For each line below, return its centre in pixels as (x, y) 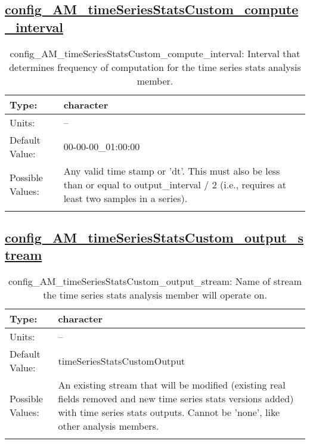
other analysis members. (108, 426)
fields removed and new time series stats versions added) (176, 399)
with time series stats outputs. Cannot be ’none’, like (169, 412)
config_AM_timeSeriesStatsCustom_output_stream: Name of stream (155, 281)
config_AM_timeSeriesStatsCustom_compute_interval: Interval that (155, 53)
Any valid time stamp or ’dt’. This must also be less (172, 170)
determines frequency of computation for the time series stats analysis (155, 67)
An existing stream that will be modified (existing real (172, 385)
